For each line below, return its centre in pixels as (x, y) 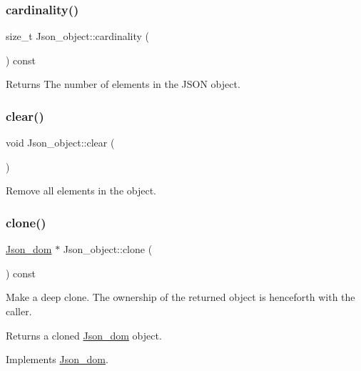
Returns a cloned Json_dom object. (84, 335)
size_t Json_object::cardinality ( (78, 36)
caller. (19, 311)
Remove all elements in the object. (81, 191)
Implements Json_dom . (57, 359)
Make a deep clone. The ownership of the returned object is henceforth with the (180, 297)
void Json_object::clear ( (60, 143)
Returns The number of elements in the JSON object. (123, 84)
